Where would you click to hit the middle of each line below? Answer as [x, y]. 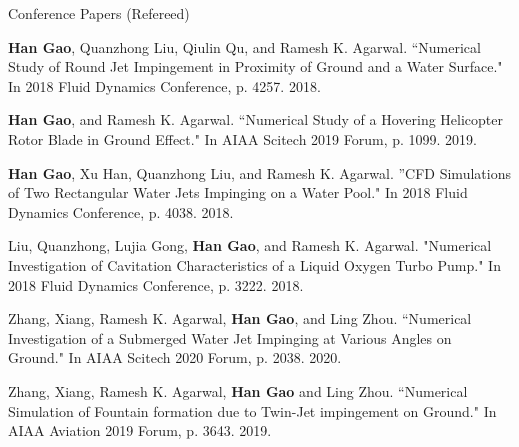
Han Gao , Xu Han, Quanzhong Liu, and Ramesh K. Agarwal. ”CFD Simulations [259, 172]
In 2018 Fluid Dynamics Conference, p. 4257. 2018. [164, 85]
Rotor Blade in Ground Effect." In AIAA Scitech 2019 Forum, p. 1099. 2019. [243, 138]
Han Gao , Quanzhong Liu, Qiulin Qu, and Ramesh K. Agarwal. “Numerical [244, 46]
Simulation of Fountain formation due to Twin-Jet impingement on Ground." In [252, 410]
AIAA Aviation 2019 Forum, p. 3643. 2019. [140, 430]
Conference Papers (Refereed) [99, 13]
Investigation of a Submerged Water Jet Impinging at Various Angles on [230, 337]
